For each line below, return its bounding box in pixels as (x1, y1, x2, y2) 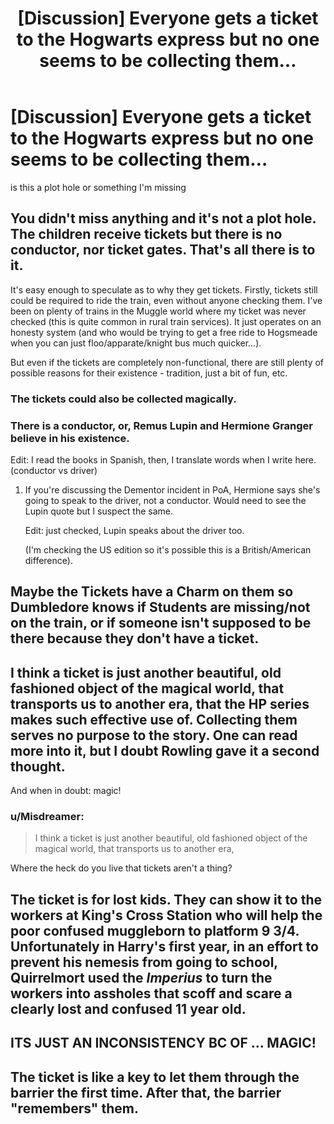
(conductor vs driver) (10, 464, 98, 476)
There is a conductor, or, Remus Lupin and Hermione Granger (10, 418, 314, 432)
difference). (24, 554, 73, 566)
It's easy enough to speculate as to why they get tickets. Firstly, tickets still (10, 283, 318, 296)
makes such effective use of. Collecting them (10, 711, 298, 728)
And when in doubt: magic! (10, 785, 122, 797)
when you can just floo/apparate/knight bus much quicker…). (10, 337, 262, 349)
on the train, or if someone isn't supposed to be (10, 615, 312, 632)
